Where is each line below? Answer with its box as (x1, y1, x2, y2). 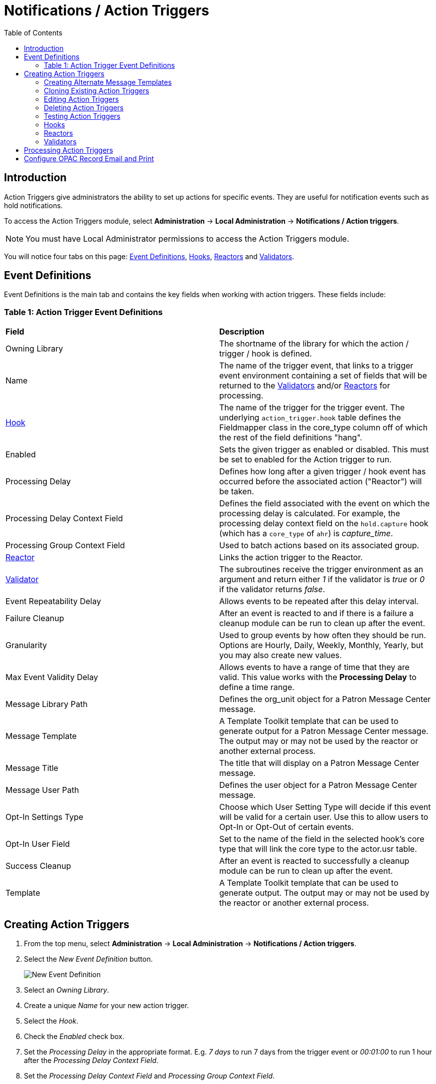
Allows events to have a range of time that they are (219, 662, 410, 673)
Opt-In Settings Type (5, 812, 84, 822)
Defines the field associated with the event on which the (219, 498, 430, 509)
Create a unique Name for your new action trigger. (24, 1001, 189, 1010)
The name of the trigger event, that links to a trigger (219, 361, 414, 371)
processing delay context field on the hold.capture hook (219, 518, 429, 529)
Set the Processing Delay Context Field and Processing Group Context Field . (24, 1072, 275, 1081)
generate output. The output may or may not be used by (219, 888, 430, 898)
